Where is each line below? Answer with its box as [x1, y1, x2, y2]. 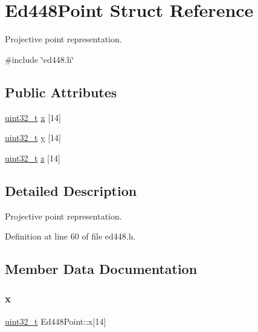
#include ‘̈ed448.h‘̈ [5, 53, 74, 65]
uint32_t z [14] [5, 151, 60, 164]
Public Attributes [5, 82, 117, 101]
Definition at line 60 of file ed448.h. [5, 230, 136, 242]
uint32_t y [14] [5, 131, 61, 144]
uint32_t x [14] [5, 111, 61, 123]
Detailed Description [5, 181, 137, 200]
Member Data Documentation [5, 259, 198, 278]
